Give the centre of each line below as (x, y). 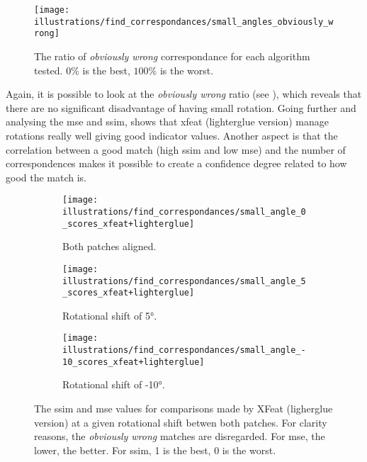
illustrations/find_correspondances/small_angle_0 (184, 212)
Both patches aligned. (109, 246)
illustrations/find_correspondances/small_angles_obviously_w (184, 22)
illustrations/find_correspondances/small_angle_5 (184, 281)
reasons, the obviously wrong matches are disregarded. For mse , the (180, 436)
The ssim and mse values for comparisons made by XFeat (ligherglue (183, 408)
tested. (49, 70)
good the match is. (46, 177)
